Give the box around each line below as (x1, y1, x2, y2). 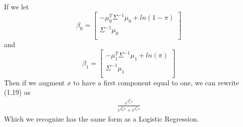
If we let (4, 1, 29, 11)
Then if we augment (4, 77, 65, 87)
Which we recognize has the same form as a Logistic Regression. (4, 114, 199, 124)
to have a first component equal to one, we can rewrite (73, 77, 240, 87)
